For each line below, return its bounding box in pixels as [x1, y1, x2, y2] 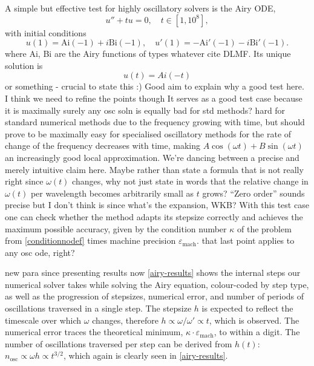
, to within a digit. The [214, 325, 300, 338]
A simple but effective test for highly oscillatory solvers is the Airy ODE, [5, 2, 276, 14]
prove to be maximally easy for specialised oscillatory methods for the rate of [5, 127, 292, 140]
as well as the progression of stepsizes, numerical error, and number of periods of [5, 290, 304, 302]
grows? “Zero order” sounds [202, 186, 305, 199]
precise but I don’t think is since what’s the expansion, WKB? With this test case [5, 198, 309, 211]
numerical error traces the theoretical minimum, [5, 325, 183, 338]
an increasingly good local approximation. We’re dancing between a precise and [5, 151, 299, 163]
